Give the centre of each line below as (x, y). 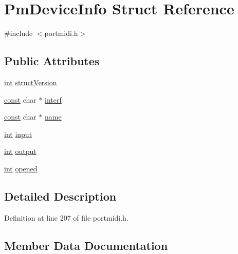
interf (53, 99)
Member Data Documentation (86, 245)
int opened (21, 168)
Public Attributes (52, 61)
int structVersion (31, 82)
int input (18, 134)
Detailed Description (60, 196)
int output (20, 151)
